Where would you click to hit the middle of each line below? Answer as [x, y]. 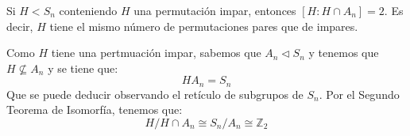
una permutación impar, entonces [215, 10]
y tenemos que [344, 53]
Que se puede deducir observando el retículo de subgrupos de [155, 94]
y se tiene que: [83, 68]
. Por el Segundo [359, 94]
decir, [20, 26]
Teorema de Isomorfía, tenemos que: [95, 110]
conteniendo [88, 10]
